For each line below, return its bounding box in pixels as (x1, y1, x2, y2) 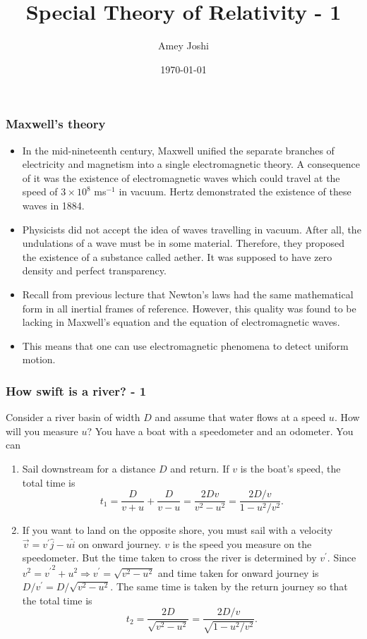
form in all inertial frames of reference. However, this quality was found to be (22, 300, 356, 315)
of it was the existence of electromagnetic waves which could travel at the (22, 170, 340, 185)
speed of (22, 184, 58, 199)
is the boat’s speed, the (240, 461, 341, 475)
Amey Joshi (158, 38, 209, 53)
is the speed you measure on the (172, 536, 312, 551)
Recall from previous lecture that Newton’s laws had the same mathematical (22, 286, 354, 301)
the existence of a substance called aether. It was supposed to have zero (22, 249, 332, 264)
